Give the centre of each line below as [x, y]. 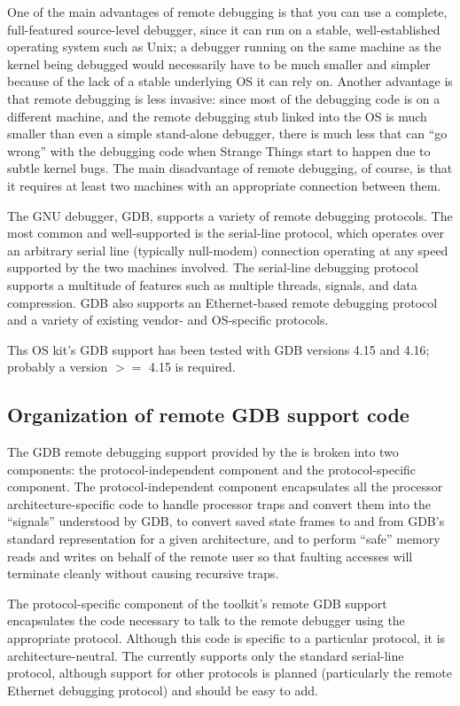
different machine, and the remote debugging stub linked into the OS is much [217, 116]
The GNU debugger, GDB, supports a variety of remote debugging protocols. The [230, 215]
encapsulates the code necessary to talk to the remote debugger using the [206, 620]
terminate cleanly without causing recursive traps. [143, 573]
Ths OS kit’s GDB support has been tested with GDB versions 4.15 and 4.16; [218, 349]
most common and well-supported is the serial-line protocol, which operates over [226, 233]
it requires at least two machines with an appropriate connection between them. [224, 185]
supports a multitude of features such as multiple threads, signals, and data [212, 284]
